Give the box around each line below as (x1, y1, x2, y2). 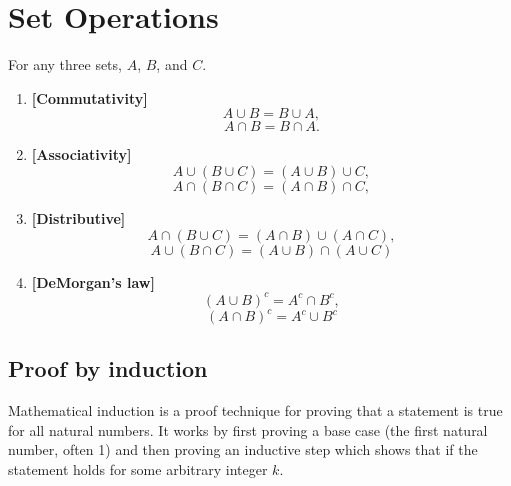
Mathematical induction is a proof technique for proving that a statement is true (8, 400, 503, 421)
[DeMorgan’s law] (31, 271, 155, 292)
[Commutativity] (31, 87, 148, 108)
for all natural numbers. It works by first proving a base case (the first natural (8, 419, 488, 440)
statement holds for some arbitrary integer (8, 459, 268, 480)
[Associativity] (31, 144, 132, 165)
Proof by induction (8, 353, 208, 384)
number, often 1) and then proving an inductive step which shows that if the (8, 439, 478, 460)
